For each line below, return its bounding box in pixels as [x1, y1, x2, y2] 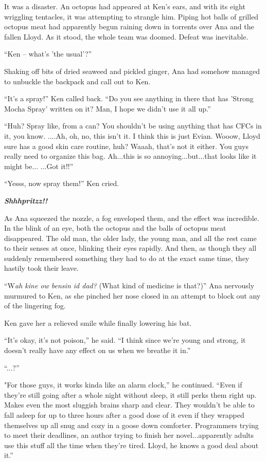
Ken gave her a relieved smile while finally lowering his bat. [4, 317, 192, 328]
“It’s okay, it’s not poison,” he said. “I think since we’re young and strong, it [4, 335, 246, 345]
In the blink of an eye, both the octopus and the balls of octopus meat [4, 223, 226, 233]
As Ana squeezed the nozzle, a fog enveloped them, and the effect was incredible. [4, 212, 259, 223]
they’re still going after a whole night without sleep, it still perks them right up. [4, 389, 257, 400]
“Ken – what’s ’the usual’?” [4, 48, 92, 59]
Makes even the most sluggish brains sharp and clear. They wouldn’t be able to [4, 399, 255, 410]
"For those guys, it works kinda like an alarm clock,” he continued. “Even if [4, 379, 242, 390]
